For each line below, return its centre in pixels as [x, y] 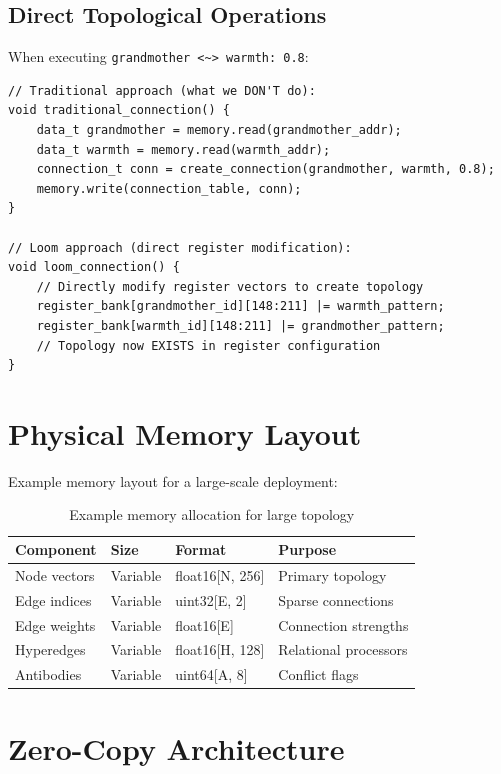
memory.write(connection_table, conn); [169, 188]
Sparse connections [336, 599]
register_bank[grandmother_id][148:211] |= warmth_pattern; [240, 306]
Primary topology [332, 574]
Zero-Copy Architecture [176, 747]
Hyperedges [50, 649]
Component [56, 549]
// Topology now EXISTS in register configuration [208, 345]
